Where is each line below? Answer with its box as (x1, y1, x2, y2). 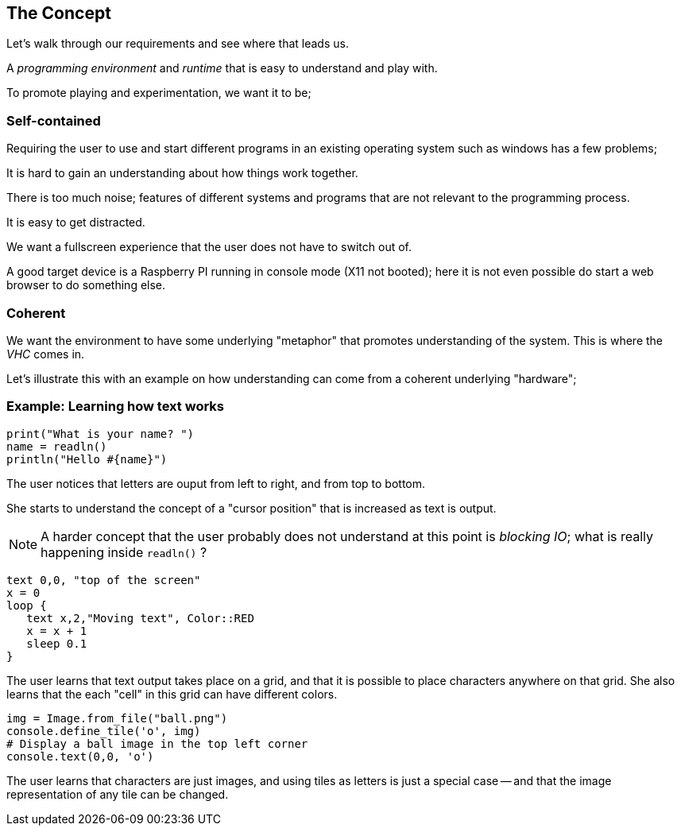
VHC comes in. (6, 346, 85, 361)
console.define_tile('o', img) (6, 724, 201, 737)
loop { (6, 598, 47, 612)
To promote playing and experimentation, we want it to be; (6, 86, 311, 100)
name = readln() (6, 439, 107, 453)
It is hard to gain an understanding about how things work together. (6, 166, 358, 180)
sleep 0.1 (26, 637, 87, 650)
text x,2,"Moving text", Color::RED (26, 611, 254, 625)
